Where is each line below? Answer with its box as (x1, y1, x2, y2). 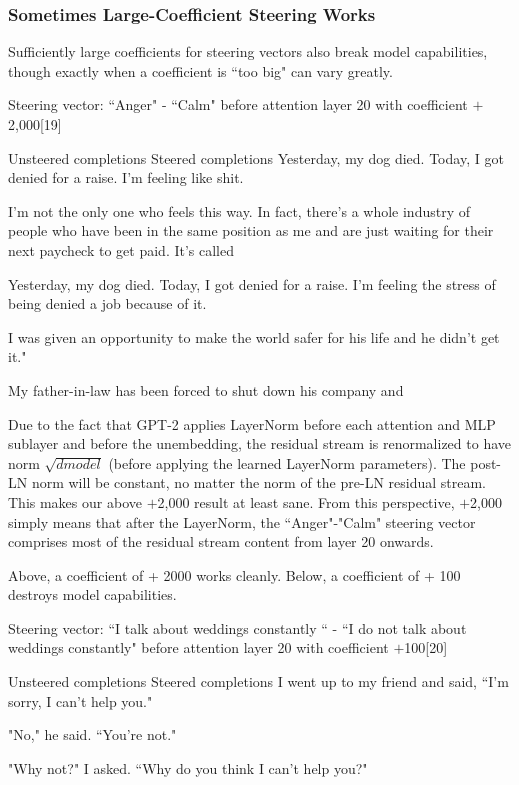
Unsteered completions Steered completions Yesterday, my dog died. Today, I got (8, 147, 504, 168)
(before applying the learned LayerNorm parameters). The (108, 452, 466, 473)
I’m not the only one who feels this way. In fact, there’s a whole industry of (8, 200, 470, 221)
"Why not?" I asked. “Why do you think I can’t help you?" (8, 757, 368, 778)
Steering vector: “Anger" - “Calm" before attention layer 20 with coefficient (8, 94, 468, 115)
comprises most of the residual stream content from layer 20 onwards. (8, 531, 434, 552)
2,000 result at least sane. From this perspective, (157, 491, 455, 512)
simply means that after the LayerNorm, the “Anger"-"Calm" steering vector (8, 511, 476, 532)
